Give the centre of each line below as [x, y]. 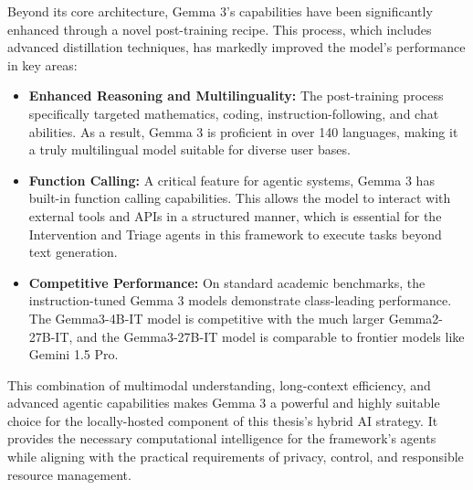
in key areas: [42, 64]
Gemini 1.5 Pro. [74, 354]
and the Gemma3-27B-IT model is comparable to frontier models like [271, 336]
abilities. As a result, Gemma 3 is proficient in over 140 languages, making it [243, 131]
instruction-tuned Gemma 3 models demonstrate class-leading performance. [240, 300]
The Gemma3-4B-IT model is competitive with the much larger [207, 318]
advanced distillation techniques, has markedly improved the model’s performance [236, 47]
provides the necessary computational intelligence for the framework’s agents [222, 438]
